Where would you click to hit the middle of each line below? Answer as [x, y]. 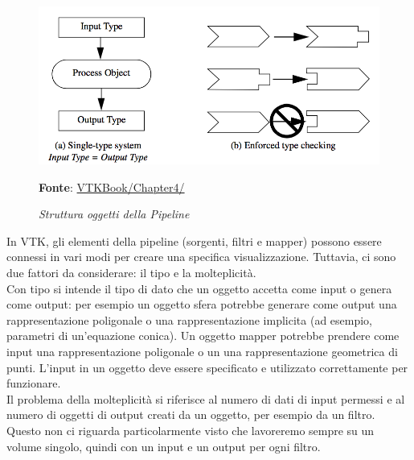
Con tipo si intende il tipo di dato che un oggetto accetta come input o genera [199, 288]
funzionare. [34, 383]
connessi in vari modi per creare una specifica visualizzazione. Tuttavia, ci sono [201, 257]
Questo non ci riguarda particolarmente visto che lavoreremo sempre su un [191, 430]
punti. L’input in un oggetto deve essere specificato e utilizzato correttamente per [207, 367]
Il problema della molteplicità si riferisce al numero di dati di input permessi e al [206, 398]
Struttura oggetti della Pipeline [114, 214]
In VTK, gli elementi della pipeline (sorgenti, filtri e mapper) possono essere [194, 240]
